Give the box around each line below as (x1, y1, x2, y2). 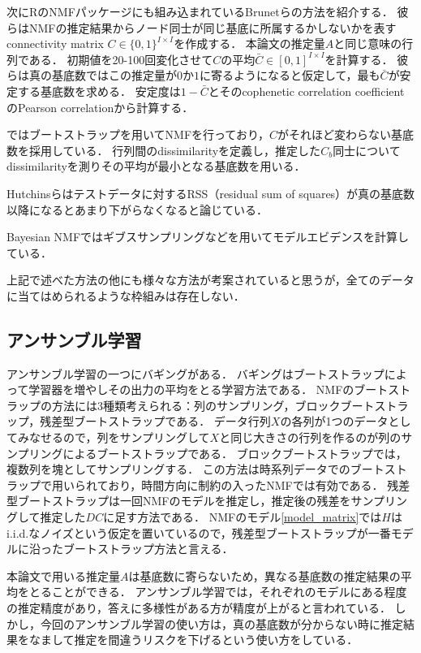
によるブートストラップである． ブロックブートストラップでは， (62, 444, 407, 461)
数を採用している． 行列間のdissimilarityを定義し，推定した (6, 141, 321, 158)
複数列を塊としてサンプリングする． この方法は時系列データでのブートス (6, 461, 396, 478)
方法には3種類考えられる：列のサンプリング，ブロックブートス (51, 396, 386, 413)
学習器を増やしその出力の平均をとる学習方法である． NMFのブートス (28, 381, 400, 398)
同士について (333, 141, 401, 158)
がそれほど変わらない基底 (277, 126, 414, 143)
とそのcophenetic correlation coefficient (208, 82, 405, 99)
